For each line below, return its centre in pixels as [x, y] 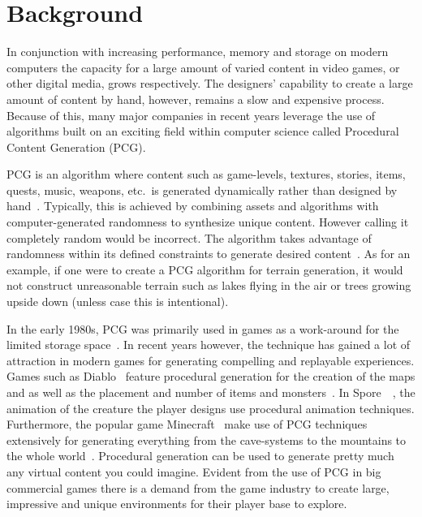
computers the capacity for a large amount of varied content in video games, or [203, 67]
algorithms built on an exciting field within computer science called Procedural [203, 131]
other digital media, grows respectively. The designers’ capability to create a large [210, 83]
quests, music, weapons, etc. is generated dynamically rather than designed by [202, 190]
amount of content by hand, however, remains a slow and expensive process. [196, 99]
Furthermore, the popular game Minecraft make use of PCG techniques [187, 424]
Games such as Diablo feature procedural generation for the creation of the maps [211, 376]
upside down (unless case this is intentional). [118, 302]
